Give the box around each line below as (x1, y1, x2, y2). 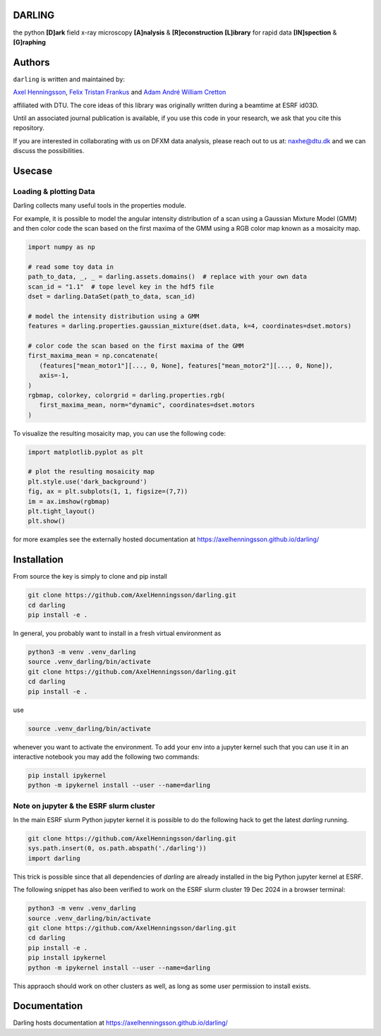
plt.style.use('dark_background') (28, 477, 147, 486)
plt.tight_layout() (28, 507, 95, 515)
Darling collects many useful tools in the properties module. (13, 201, 187, 210)
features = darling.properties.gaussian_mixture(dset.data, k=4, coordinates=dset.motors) (28, 322, 352, 330)
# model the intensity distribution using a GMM (28, 312, 200, 320)
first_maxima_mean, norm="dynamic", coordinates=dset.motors (39, 401, 255, 409)
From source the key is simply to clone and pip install (13, 572, 167, 581)
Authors (13, 56, 50, 68)
